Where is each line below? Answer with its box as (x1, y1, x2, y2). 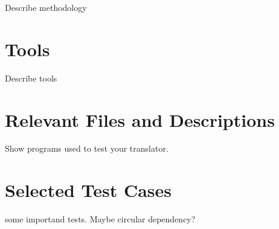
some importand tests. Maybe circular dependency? (5, 213, 196, 225)
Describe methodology (5, 1, 87, 13)
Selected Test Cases (5, 178, 172, 202)
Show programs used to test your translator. (5, 142, 168, 155)
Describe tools (5, 71, 57, 84)
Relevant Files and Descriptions (5, 107, 275, 132)
